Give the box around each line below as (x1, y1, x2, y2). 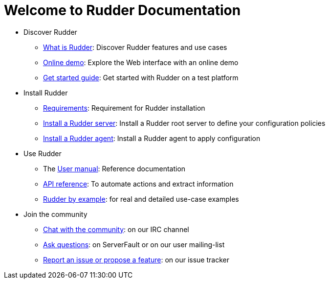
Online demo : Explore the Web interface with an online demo (43, 58, 239, 67)
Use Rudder (23, 149, 62, 158)
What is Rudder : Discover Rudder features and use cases (43, 43, 227, 51)
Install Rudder (23, 88, 68, 97)
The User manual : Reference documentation (43, 164, 186, 173)
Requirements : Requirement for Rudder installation (43, 103, 205, 112)
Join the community (23, 210, 88, 218)
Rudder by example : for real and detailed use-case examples (43, 194, 239, 203)
